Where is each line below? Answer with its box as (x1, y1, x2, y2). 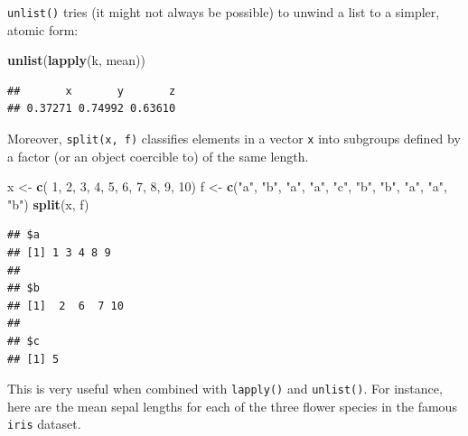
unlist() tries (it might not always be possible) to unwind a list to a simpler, (7, 3, 440, 21)
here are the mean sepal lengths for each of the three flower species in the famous (7, 396, 457, 415)
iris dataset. (7, 414, 81, 433)
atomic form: (7, 20, 79, 39)
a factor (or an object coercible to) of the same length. (7, 146, 309, 165)
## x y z (7, 84, 176, 97)
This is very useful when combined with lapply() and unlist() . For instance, (7, 379, 443, 398)
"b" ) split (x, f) (7, 194, 89, 213)
